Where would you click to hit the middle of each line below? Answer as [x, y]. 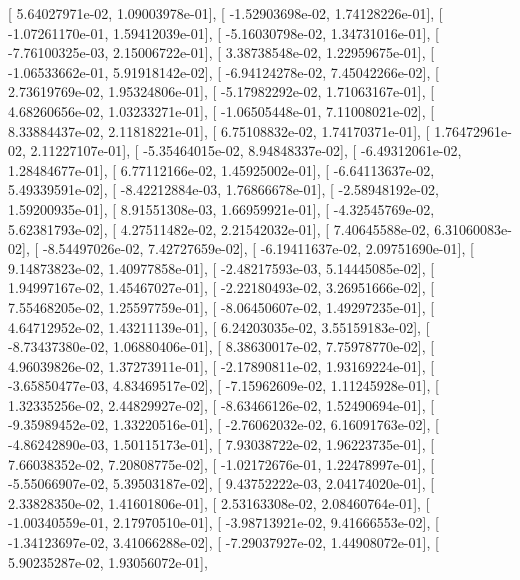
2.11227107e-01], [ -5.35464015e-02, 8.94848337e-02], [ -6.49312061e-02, [246, 150]
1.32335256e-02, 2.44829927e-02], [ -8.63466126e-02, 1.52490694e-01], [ [221, 404]
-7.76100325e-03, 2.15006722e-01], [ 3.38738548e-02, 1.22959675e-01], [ [221, 52]
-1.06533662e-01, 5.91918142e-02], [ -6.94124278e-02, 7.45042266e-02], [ [223, 71]
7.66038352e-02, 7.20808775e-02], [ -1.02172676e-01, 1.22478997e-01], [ [221, 463]
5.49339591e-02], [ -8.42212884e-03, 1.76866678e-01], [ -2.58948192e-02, [223, 189]
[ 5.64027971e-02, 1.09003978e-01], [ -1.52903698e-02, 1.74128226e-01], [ [225, 13]
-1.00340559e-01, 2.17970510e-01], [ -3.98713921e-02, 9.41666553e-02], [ [223, 522]
